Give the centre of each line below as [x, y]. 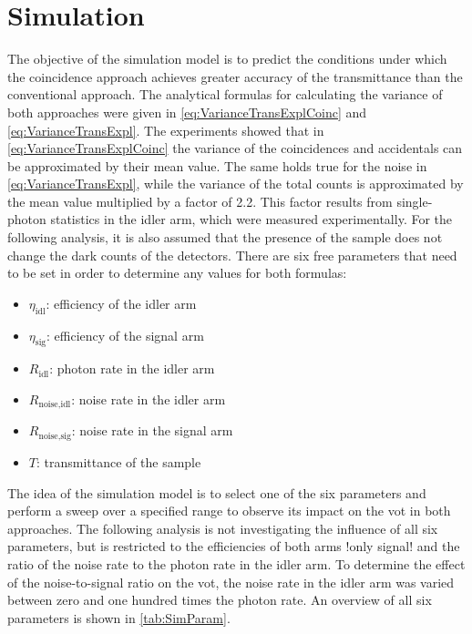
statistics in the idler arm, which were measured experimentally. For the [251, 219]
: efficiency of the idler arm [121, 303]
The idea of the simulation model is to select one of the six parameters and [217, 492]
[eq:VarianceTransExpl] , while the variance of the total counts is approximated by [236, 184]
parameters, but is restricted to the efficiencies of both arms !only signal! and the [234, 546]
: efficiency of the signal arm [125, 335]
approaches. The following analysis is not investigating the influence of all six [223, 528]
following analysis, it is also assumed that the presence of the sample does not [225, 237]
